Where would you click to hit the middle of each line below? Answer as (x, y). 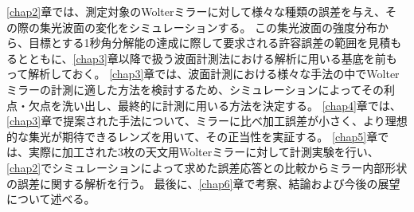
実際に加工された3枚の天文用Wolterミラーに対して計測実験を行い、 (203, 152)
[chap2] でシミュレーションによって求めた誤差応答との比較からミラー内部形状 (207, 167)
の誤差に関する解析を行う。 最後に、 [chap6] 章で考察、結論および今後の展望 (203, 183)
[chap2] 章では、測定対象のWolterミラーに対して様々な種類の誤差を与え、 (196, 11)
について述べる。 (51, 199)
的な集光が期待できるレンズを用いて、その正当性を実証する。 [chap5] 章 (192, 136)
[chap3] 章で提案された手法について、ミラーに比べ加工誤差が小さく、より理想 (207, 121)
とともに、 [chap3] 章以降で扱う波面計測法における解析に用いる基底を (196, 58)
